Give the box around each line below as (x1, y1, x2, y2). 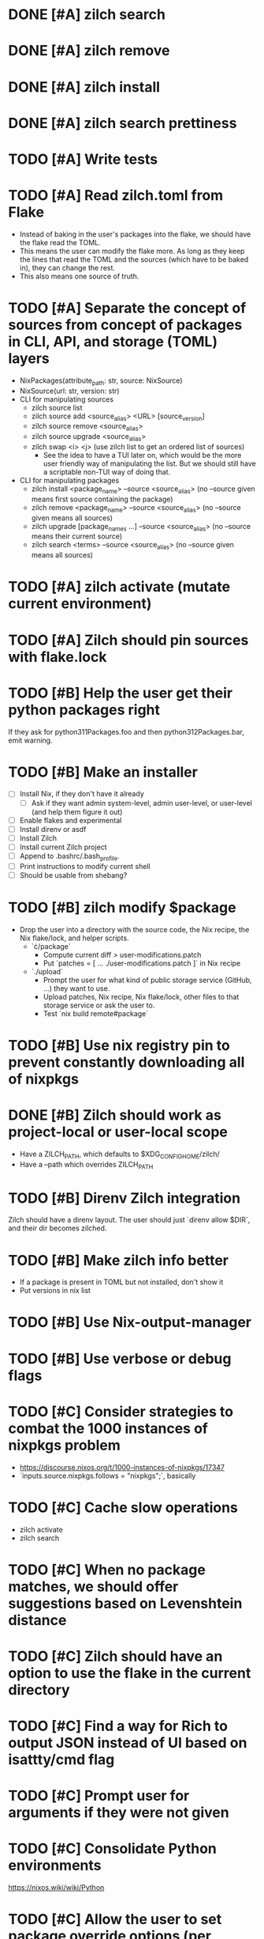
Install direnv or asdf (19, 824, 87, 833)
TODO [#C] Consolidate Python (8, 1840, 217, 1858)
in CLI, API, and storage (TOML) (8, 333, 218, 351)
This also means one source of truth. (19, 271, 139, 281)
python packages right (8, 701, 160, 719)
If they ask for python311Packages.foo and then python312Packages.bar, (8, 727, 244, 736)
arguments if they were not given (8, 1804, 230, 1822)
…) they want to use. (43, 983, 110, 993)
